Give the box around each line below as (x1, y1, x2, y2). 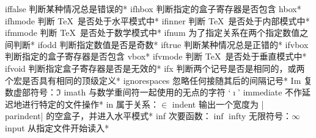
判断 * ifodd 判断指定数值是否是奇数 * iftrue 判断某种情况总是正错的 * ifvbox (13, 38, 309, 50)
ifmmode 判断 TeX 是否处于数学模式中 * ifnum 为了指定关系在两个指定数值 (5, 26, 300, 39)
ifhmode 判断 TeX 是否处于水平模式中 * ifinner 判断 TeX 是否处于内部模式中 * (5, 14, 310, 27)
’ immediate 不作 (238, 86, 303, 98)
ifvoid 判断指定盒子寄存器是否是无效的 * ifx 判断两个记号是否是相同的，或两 (5, 61, 305, 74)
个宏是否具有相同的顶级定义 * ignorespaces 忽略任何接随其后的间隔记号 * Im (5, 74, 301, 86)
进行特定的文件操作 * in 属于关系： (21, 97, 159, 110)
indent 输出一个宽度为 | (172, 97, 264, 110)
